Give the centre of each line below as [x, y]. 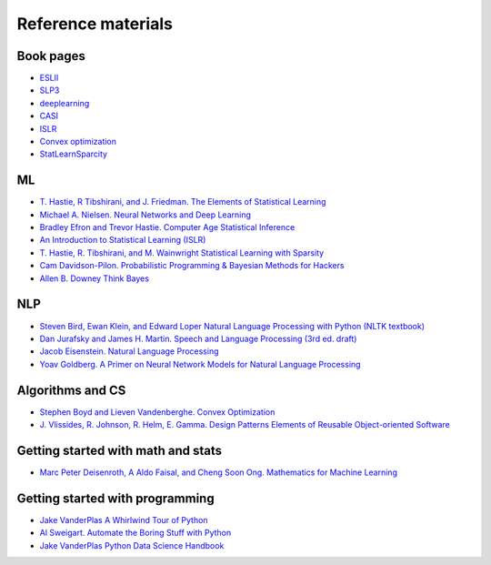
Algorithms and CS [71, 390]
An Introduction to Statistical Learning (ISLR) [123, 240]
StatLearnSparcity [74, 154]
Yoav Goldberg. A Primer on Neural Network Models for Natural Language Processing [200, 364]
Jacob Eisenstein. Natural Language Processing [129, 351]
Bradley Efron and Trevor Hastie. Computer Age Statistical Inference [167, 227]
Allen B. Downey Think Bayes [95, 278]
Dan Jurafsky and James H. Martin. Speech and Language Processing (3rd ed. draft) [198, 338]
